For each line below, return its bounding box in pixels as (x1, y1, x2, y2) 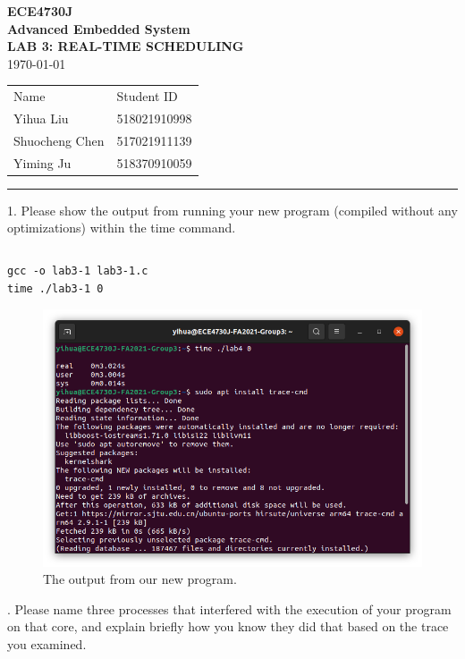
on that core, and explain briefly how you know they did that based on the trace (7, 617, 449, 636)
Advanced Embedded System (7, 19, 190, 38)
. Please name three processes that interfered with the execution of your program (7, 599, 452, 618)
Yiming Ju (13, 153, 72, 172)
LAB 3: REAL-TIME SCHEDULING (7, 37, 244, 55)
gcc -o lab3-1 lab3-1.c (7, 264, 148, 277)
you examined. (7, 635, 87, 654)
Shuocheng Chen (13, 131, 105, 149)
